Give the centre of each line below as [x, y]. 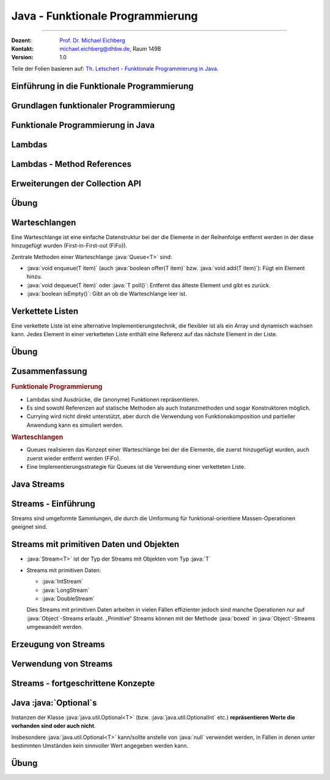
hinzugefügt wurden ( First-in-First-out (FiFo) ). [69, 246]
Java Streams [38, 484]
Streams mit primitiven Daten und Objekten [95, 544]
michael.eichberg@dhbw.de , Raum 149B [110, 48]
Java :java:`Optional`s [54, 703]
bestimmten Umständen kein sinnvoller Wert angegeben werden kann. [100, 746]
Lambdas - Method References [71, 164]
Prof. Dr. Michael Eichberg [92, 40]
